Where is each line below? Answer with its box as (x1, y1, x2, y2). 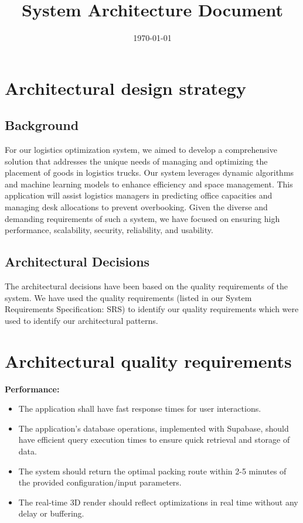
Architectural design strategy (5, 76, 246, 100)
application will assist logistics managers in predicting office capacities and (5, 189, 273, 201)
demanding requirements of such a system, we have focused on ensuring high (5, 212, 280, 224)
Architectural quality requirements (5, 348, 292, 372)
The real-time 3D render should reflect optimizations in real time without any (18, 495, 298, 508)
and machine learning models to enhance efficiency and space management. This (5, 177, 293, 190)
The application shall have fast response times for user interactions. (18, 402, 261, 415)
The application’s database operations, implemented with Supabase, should (18, 422, 289, 434)
